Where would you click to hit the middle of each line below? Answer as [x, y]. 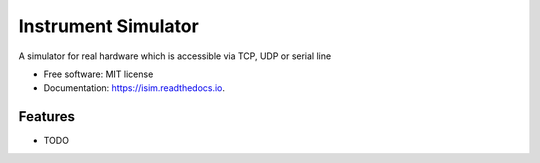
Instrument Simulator [108, 26]
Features [46, 116]
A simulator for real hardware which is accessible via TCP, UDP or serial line [175, 56]
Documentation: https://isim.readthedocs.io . [134, 88]
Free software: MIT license [98, 74]
